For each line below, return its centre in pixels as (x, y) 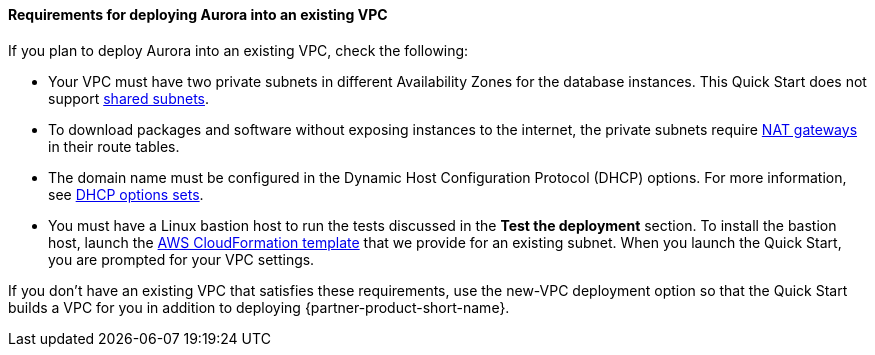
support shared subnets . (129, 98)
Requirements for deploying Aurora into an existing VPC (198, 14)
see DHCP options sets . (126, 194)
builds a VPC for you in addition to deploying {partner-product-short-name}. (259, 307)
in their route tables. (114, 146)
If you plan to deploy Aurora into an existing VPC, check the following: (238, 50)
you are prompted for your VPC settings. (181, 259)
